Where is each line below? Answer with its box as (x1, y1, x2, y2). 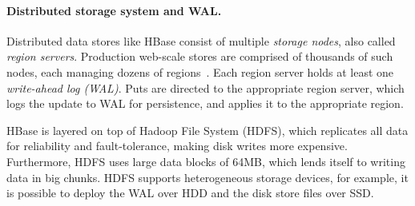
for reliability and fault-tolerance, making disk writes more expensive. (6, 137, 348, 154)
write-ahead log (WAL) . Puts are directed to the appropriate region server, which (6, 79, 405, 96)
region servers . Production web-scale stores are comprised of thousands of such (6, 48, 393, 65)
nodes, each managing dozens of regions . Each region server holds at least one (6, 63, 394, 80)
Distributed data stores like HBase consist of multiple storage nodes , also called (6, 32, 396, 49)
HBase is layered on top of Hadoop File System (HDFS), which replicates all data (6, 121, 409, 138)
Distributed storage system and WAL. (6, 2, 222, 18)
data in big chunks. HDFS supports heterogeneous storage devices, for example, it (6, 168, 409, 185)
